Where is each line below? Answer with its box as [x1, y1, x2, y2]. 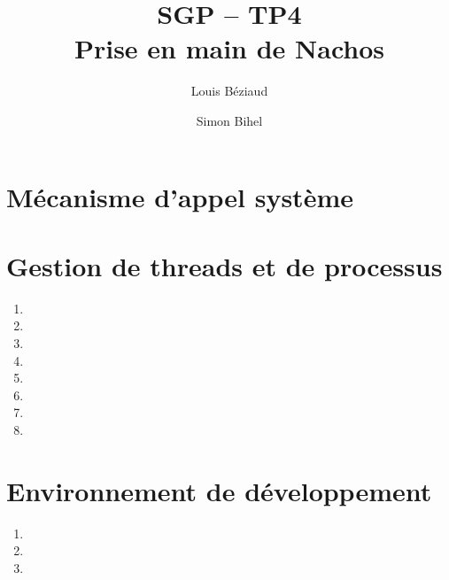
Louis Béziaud [190, 81, 268, 100]
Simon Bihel [196, 111, 263, 129]
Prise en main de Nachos [74, 30, 385, 66]
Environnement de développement [6, 472, 432, 508]
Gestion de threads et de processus [6, 247, 443, 283]
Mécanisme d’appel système [6, 178, 353, 214]
